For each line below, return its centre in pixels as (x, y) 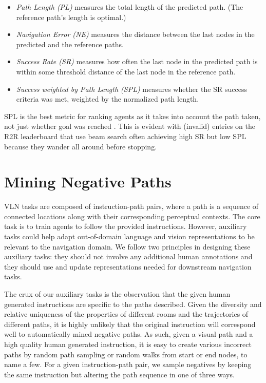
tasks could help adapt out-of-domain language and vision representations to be (129, 236)
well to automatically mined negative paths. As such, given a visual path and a (129, 334)
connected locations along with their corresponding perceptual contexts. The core (132, 216)
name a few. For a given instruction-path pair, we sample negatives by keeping (128, 364)
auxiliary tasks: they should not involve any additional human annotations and (128, 256)
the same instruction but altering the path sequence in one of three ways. (119, 374)
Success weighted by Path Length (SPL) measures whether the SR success (131, 89)
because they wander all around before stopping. (81, 146)
